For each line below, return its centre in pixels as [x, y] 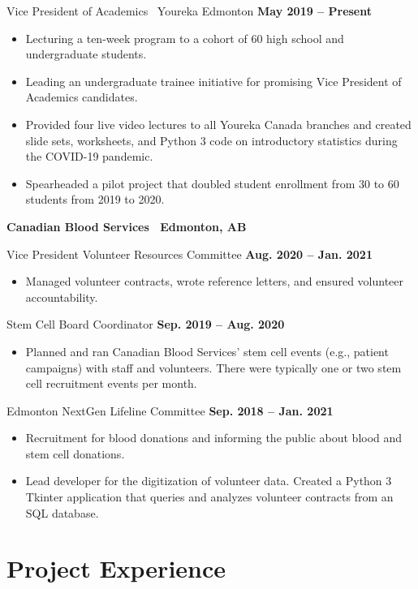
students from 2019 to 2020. [95, 199]
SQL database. [62, 512]
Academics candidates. [82, 97]
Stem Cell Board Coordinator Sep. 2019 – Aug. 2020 [146, 324]
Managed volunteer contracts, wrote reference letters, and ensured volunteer [215, 281]
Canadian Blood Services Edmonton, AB [127, 226]
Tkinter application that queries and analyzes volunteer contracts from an [209, 497]
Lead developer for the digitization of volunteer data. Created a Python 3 [209, 481]
